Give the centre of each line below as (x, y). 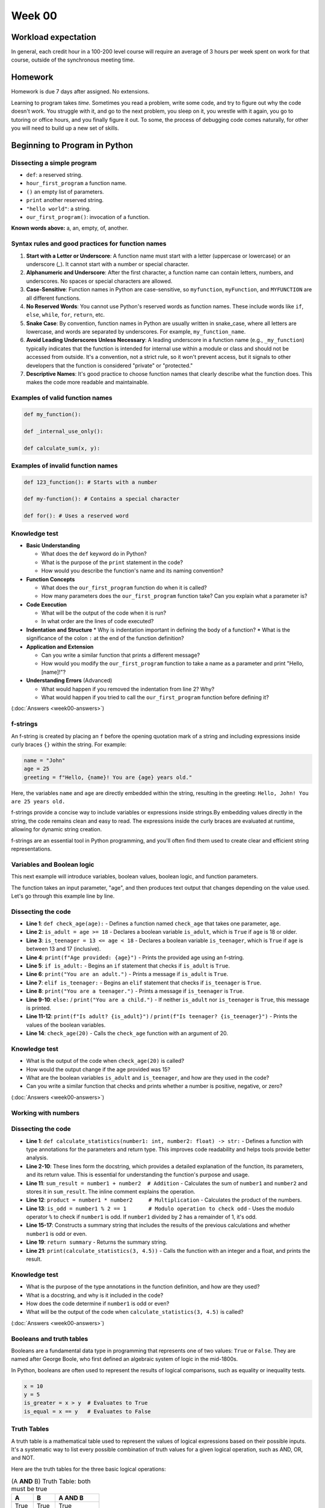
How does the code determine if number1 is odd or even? (98, 1304)
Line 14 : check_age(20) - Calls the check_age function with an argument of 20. (127, 1033)
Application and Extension (60, 647)
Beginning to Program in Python (72, 145)
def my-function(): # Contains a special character (102, 499)
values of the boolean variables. (66, 1025)
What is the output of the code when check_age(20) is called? (105, 1061)
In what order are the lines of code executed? (97, 621)
